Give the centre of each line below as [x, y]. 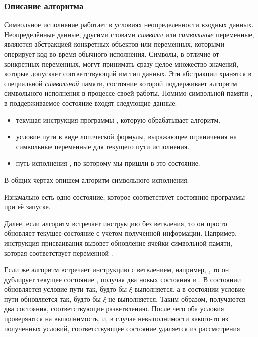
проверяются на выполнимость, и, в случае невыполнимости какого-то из [116, 319]
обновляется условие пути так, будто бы [66, 289]
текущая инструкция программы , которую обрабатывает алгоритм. [118, 120]
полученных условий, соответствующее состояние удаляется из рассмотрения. [123, 328]
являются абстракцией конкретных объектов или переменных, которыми [114, 44]
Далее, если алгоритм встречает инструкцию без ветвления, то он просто [116, 223]
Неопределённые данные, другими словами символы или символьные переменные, [129, 34]
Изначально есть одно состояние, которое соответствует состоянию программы [125, 197]
